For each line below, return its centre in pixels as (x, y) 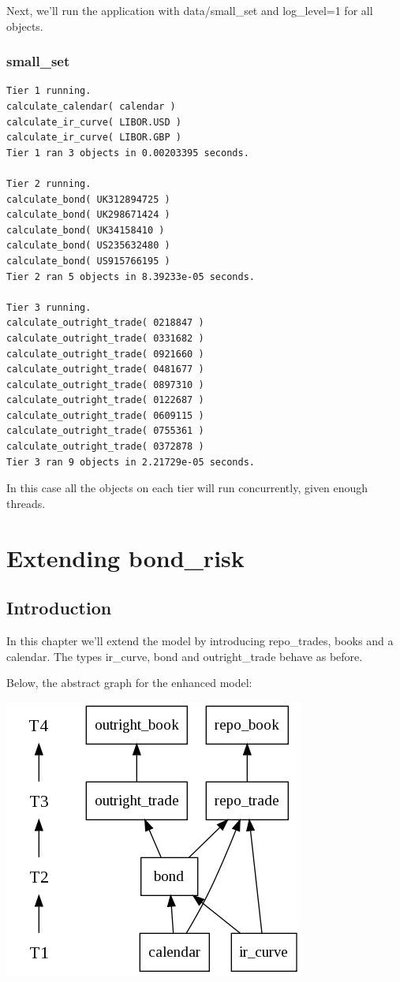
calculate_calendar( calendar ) (91, 106)
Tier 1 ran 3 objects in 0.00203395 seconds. (128, 153)
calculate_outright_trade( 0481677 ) (105, 370)
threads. (26, 503)
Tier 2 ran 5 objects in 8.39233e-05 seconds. (131, 276)
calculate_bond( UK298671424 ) (88, 215)
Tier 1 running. (49, 91)
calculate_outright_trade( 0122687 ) (105, 400)
